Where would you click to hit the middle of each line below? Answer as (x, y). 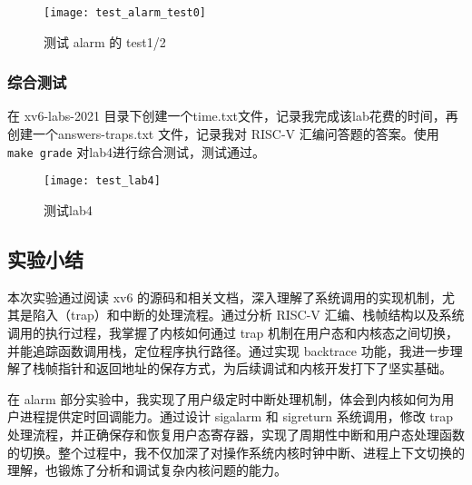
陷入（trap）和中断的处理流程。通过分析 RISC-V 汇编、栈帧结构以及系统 (248, 315)
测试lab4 (68, 209)
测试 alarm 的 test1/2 (105, 41)
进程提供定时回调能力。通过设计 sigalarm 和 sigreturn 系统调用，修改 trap (236, 416)
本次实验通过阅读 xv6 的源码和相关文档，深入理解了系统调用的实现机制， (225, 297)
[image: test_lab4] (102, 181)
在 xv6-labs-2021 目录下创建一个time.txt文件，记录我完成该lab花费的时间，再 (233, 116)
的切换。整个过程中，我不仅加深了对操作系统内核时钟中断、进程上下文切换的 (236, 452)
